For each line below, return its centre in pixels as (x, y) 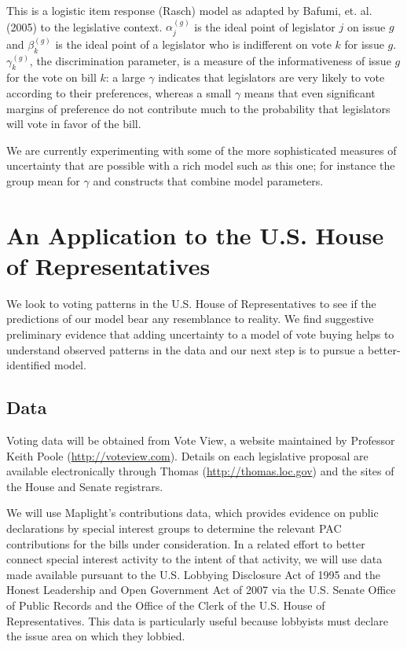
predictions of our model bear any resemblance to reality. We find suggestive (190, 319)
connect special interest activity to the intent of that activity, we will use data (194, 559)
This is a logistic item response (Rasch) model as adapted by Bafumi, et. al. (189, 10)
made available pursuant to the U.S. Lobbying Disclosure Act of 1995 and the (193, 574)
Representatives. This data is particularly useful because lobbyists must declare (197, 620)
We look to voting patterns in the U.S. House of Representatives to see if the (191, 303)
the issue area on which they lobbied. (96, 636)
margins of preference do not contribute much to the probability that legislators (198, 108)
